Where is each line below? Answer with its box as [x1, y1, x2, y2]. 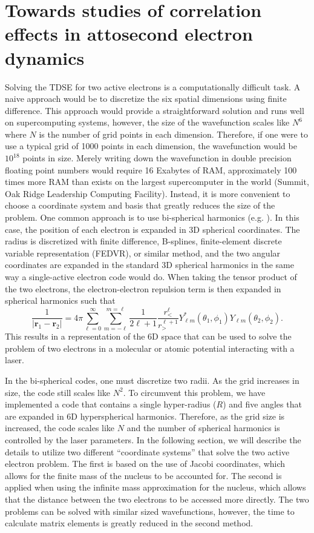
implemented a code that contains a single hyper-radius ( [5, 398, 217, 411]
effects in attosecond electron [5, 21, 253, 46]
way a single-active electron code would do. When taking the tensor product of [5, 270, 297, 283]
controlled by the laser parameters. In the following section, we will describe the [5, 434, 301, 446]
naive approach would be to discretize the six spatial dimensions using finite [5, 92, 287, 105]
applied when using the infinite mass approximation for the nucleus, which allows [5, 481, 306, 494]
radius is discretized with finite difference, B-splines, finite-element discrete [5, 235, 282, 247]
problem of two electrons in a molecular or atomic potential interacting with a [5, 341, 295, 354]
